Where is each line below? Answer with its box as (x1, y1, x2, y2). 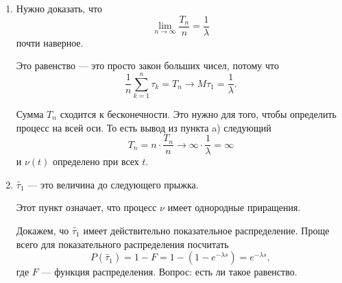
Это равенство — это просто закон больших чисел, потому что (16, 58, 279, 73)
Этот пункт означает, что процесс (16, 200, 157, 214)
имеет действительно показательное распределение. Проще (83, 223, 330, 237)
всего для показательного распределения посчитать (16, 236, 229, 251)
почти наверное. (16, 35, 84, 49)
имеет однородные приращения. (167, 200, 301, 214)
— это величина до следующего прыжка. (27, 177, 199, 191)
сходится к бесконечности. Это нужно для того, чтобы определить (60, 106, 337, 121)
